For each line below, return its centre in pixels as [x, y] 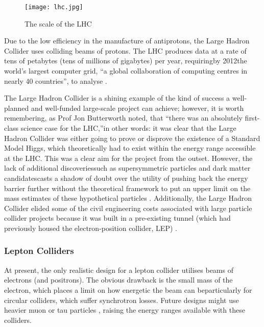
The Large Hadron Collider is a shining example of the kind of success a [117, 98]
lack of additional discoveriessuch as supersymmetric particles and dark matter [127, 168]
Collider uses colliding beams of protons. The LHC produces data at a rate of [125, 50]
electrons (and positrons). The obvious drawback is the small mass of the [118, 280]
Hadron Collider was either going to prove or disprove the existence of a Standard [132, 138]
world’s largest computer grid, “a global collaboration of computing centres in [126, 71]
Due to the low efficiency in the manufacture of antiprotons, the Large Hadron [127, 41]
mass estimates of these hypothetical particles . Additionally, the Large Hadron [128, 198]
